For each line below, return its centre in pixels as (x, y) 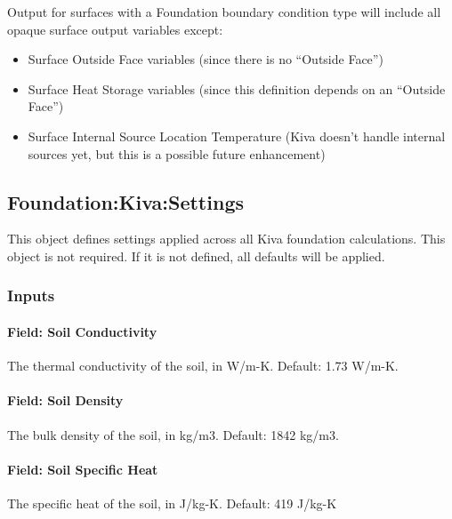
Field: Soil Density (65, 400)
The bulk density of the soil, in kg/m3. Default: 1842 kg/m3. (173, 434)
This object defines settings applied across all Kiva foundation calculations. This (226, 239)
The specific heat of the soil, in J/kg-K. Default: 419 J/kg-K (172, 503)
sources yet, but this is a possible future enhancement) (177, 153)
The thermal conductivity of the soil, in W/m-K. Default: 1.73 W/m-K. (203, 366)
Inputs (31, 295)
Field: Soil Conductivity (82, 331)
